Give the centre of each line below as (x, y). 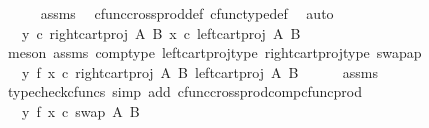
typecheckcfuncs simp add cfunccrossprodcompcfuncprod (184, 91)
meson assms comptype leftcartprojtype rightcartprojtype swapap (214, 52)
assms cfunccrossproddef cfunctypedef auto (187, 13)
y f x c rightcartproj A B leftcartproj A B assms (199, 71)
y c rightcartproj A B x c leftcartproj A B (161, 32)
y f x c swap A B (80, 110)
